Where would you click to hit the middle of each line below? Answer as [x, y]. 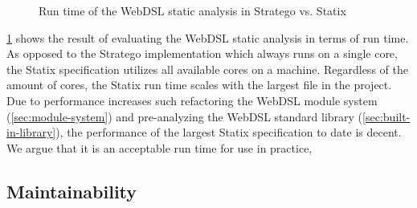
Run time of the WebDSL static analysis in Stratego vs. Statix [192, 10]
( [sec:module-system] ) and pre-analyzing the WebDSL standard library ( [185, 116]
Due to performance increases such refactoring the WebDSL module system [192, 100]
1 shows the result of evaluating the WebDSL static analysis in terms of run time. [208, 37]
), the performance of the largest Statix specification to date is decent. [229, 132]
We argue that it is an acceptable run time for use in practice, [159, 147]
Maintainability [72, 191]
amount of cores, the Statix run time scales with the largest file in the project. [199, 85]
